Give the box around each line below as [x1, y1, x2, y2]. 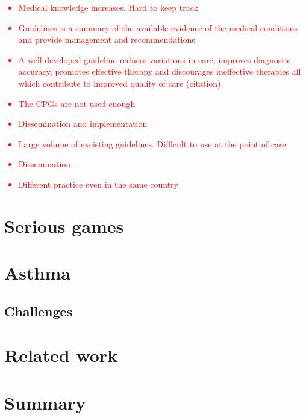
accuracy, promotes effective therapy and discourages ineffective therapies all [18, 65, 301, 78]
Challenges [4, 301, 73, 320]
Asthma [4, 260, 70, 285]
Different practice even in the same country [18, 177, 178, 190]
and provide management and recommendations [18, 33, 195, 46]
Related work [4, 343, 118, 367]
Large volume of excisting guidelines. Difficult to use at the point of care [18, 137, 286, 150]
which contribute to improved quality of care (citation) [18, 76, 221, 89]
